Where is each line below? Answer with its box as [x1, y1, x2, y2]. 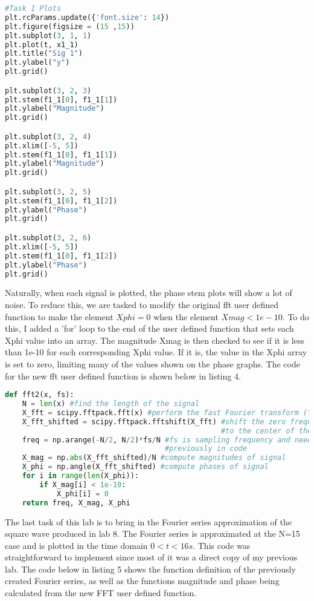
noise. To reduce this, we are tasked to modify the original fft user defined [5, 298, 279, 310]
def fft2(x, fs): [5, 390, 74, 399]
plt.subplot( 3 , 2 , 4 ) [5, 132, 92, 141]
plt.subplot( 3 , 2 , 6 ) [5, 234, 92, 242]
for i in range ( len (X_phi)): [22, 471, 139, 480]
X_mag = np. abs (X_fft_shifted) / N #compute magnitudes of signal [22, 453, 286, 462]
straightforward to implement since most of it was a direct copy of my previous [5, 551, 298, 563]
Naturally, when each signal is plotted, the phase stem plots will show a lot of [5, 286, 292, 299]
